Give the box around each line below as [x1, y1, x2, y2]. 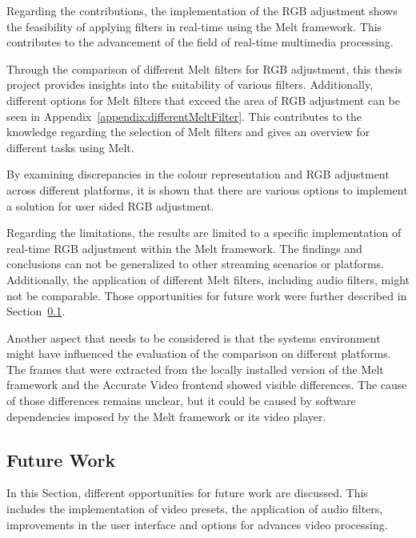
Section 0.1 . [6, 303, 66, 319]
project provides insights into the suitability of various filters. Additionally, [6, 76, 374, 93]
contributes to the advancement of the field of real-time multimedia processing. [6, 34, 394, 50]
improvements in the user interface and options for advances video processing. [6, 516, 388, 532]
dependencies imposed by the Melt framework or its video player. [6, 408, 326, 424]
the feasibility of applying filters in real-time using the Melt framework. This [6, 18, 382, 34]
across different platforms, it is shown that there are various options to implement [6, 181, 408, 198]
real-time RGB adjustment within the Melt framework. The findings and [6, 239, 362, 256]
